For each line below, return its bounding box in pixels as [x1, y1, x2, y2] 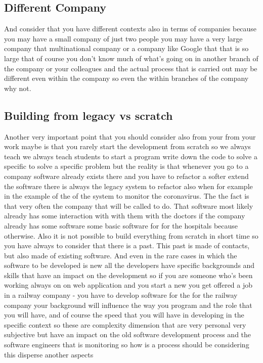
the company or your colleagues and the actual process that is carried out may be [4, 63, 257, 73]
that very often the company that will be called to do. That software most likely [4, 200, 253, 211]
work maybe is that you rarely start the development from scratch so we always [4, 141, 251, 152]
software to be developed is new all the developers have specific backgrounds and [4, 260, 255, 270]
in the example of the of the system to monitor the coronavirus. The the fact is [4, 191, 249, 201]
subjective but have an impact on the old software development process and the [4, 329, 251, 340]
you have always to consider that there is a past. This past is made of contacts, [4, 240, 250, 251]
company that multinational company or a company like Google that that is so [4, 43, 249, 54]
